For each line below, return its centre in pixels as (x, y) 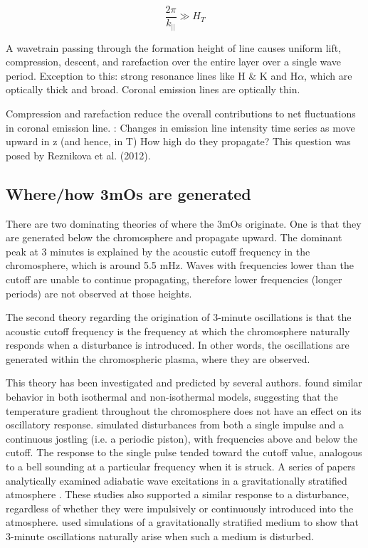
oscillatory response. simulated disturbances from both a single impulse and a (175, 425)
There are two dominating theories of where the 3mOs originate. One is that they (184, 223)
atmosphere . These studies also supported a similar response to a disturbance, (178, 494)
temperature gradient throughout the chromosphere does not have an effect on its (184, 410)
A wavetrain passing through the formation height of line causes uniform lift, (174, 47)
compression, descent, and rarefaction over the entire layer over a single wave (174, 62)
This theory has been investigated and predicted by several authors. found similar (184, 383)
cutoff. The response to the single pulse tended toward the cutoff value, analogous (184, 452)
